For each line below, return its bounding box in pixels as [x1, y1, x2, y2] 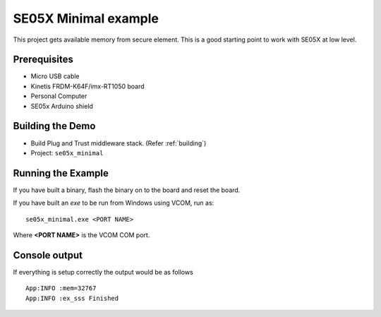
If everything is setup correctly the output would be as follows [13, 268, 193, 276]
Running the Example [13, 167, 109, 179]
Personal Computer [30, 92, 87, 100]
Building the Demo [13, 120, 96, 132]
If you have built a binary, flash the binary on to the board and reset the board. [13, 186, 241, 194]
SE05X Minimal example [13, 11, 159, 26]
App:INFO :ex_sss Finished [25, 294, 119, 302]
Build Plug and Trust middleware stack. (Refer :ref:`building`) [30, 138, 207, 148]
